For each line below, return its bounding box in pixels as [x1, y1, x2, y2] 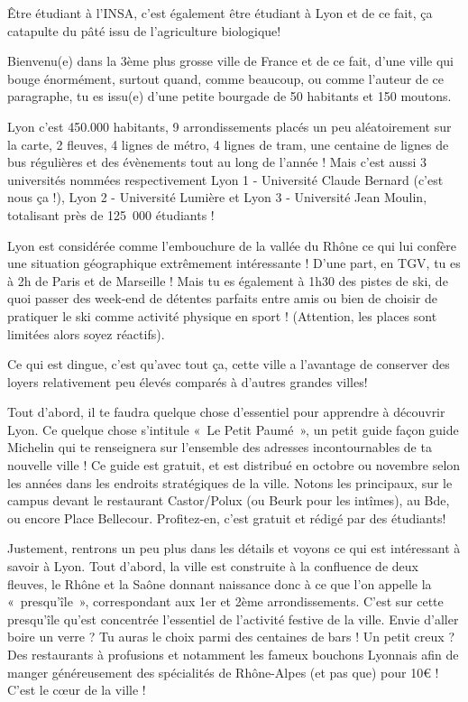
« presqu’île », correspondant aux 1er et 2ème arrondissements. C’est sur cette [7, 592, 444, 611]
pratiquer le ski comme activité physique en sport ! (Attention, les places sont [7, 306, 437, 325]
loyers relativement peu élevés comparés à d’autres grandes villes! [7, 372, 368, 391]
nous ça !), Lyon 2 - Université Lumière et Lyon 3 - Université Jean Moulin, [7, 188, 427, 207]
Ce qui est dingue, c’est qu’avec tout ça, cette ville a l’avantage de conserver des [7, 355, 450, 374]
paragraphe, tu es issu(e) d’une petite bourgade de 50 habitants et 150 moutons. [7, 87, 452, 106]
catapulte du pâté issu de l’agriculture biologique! [7, 21, 281, 40]
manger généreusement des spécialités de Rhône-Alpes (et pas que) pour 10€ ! [7, 662, 439, 681]
